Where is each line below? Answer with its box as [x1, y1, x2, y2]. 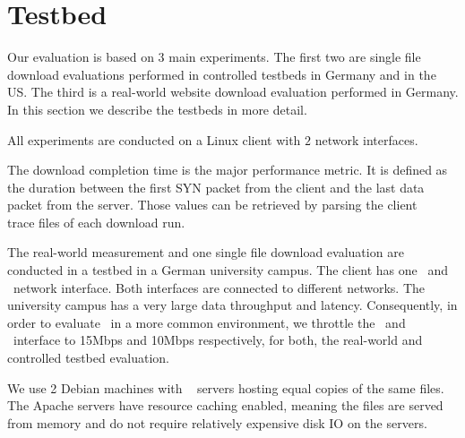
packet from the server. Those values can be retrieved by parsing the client [7, 195, 418, 214]
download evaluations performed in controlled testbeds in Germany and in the [7, 64, 436, 83]
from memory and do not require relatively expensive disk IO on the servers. [7, 413, 427, 432]
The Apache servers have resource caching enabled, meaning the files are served [7, 396, 443, 415]
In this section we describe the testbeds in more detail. [7, 99, 307, 118]
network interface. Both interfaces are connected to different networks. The [13, 278, 426, 296]
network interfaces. [314, 130, 418, 149]
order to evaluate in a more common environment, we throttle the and [7, 313, 406, 331]
